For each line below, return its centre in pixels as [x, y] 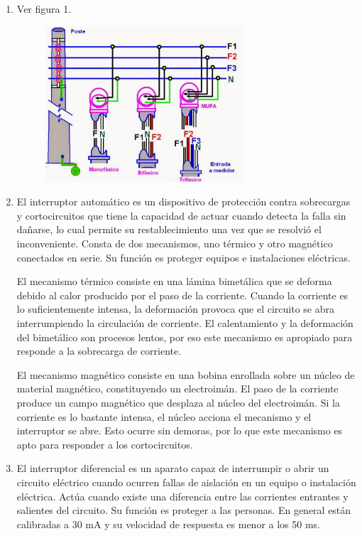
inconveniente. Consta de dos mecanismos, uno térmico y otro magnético [175, 243]
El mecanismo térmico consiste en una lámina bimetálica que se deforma [174, 281]
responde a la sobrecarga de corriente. [99, 351]
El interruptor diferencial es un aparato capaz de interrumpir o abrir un [173, 468]
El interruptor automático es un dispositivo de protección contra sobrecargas [183, 202]
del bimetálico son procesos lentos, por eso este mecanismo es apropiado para [185, 337]
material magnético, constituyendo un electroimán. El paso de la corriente [177, 388]
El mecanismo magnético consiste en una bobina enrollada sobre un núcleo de [186, 374]
